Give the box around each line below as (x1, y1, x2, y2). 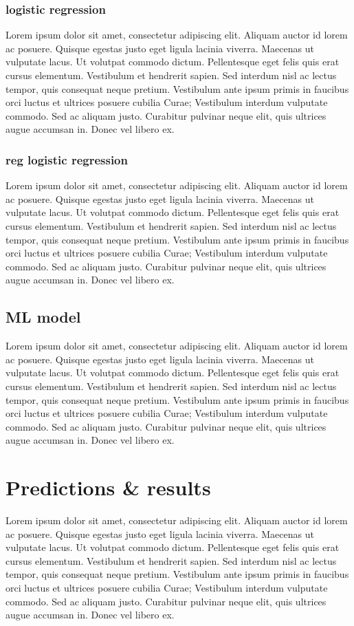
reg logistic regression (5, 151, 128, 168)
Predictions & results (5, 473, 211, 501)
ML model (5, 306, 81, 327)
